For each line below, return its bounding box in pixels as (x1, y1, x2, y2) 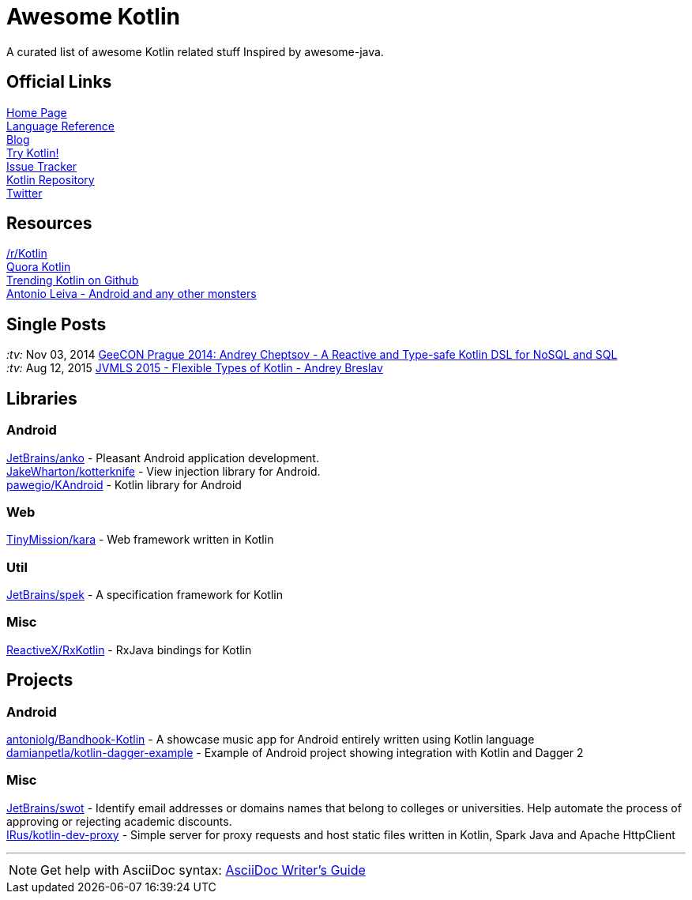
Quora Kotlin (6, 260, 71, 274)
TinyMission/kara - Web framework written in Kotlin (6, 533, 274, 547)
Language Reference (6, 119, 115, 133)
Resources (6, 213, 92, 234)
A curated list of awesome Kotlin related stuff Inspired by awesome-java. (6, 44, 384, 58)
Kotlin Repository (6, 172, 95, 186)
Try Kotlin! (6, 145, 59, 160)
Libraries (6, 388, 77, 409)
